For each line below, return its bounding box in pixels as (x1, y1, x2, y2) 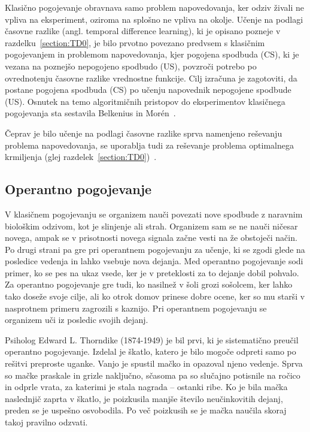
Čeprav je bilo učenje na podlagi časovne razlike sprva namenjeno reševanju (5, 126, 282, 139)
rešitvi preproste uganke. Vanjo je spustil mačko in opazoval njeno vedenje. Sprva (5, 357, 303, 370)
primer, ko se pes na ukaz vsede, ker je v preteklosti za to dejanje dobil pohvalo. (5, 266, 299, 279)
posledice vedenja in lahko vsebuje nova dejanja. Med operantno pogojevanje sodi (5, 255, 303, 267)
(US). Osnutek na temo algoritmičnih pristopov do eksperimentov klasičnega (5, 95, 285, 107)
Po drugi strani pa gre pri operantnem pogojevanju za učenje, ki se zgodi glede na (5, 243, 305, 255)
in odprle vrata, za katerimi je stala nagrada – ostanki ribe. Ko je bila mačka (5, 380, 288, 393)
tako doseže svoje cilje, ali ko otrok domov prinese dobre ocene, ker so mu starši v (5, 290, 305, 303)
